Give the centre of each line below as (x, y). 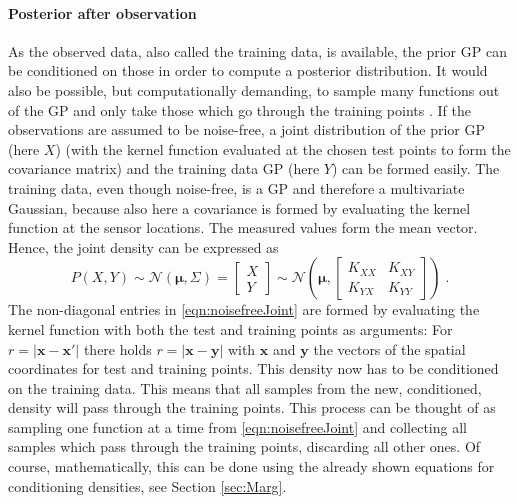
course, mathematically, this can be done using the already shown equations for (251, 466)
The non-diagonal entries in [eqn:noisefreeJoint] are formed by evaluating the (244, 309)
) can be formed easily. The (416, 168)
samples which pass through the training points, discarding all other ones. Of (244, 446)
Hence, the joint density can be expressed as (143, 246)
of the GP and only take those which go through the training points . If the (239, 109)
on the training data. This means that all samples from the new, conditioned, (245, 387)
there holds (117, 348)
